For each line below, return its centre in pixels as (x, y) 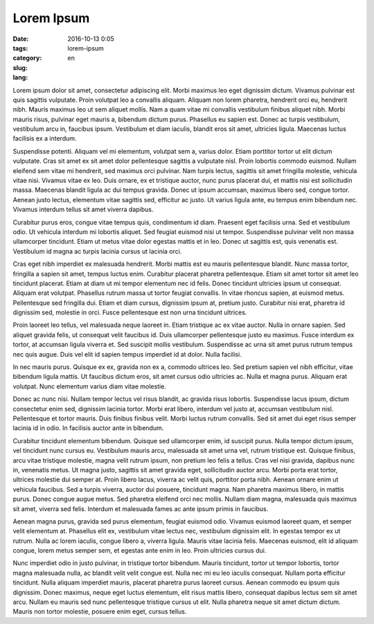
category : (27, 58)
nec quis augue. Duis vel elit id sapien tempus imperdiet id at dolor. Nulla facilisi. (127, 354)
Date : (21, 39)
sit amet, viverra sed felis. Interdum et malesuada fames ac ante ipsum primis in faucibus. (141, 508)
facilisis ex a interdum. (45, 139)
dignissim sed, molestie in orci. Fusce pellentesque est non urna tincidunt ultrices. (130, 312)
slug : (20, 68)
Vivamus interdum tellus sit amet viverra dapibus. (83, 210)
